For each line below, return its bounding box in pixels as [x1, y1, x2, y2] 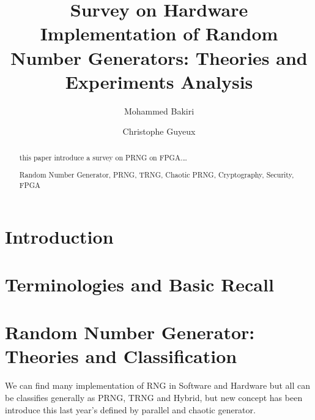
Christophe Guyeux [122, 125, 196, 138]
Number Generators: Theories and [10, 45, 308, 70]
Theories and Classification [5, 343, 237, 369]
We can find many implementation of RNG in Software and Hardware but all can [5, 379, 310, 392]
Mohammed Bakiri [124, 104, 195, 117]
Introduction [5, 223, 114, 249]
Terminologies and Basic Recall [5, 271, 274, 296]
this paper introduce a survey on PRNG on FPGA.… [19, 152, 188, 162]
